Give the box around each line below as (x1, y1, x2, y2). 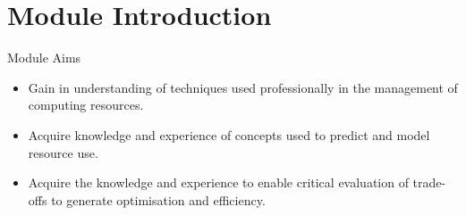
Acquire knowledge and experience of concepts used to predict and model (28, 125, 430, 144)
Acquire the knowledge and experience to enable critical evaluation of (28, 173, 409, 192)
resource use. (28, 143, 98, 161)
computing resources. (28, 95, 144, 114)
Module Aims (7, 48, 81, 67)
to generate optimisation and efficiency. (51, 190, 266, 209)
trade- (412, 173, 446, 192)
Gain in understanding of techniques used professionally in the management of (28, 78, 458, 96)
